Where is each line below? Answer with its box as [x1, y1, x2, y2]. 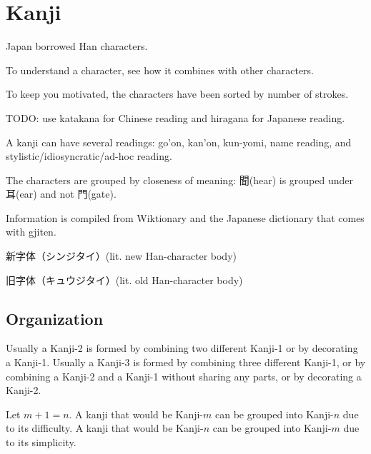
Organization [6, 307, 104, 329]
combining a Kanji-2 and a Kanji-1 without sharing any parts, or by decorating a [6, 368, 362, 383]
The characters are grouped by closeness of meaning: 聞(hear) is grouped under [6, 172, 353, 187]
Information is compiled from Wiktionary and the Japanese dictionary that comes [6, 210, 365, 225]
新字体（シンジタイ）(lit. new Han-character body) [6, 248, 237, 263]
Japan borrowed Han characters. [6, 39, 148, 54]
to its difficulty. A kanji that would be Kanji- [6, 420, 204, 435]
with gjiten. [6, 224, 56, 239]
